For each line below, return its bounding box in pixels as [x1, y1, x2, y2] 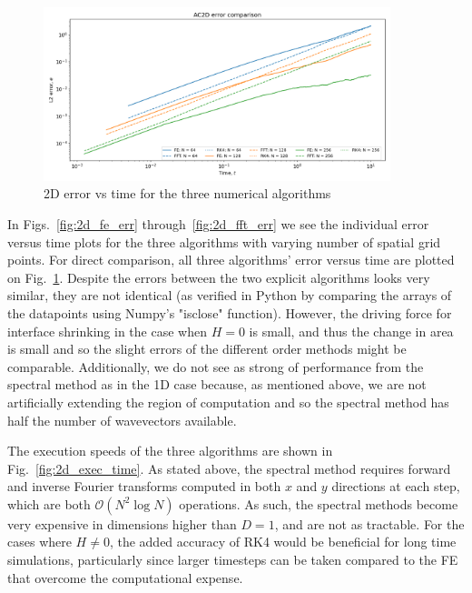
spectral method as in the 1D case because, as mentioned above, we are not [7, 375, 427, 394]
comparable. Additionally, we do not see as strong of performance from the [7, 357, 424, 376]
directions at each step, [331, 477, 460, 496]
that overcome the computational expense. [7, 568, 243, 587]
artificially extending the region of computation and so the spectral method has [7, 392, 449, 411]
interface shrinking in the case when [7, 321, 207, 340]
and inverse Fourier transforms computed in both [7, 477, 281, 496]
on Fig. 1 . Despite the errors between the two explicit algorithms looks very [7, 267, 430, 286]
